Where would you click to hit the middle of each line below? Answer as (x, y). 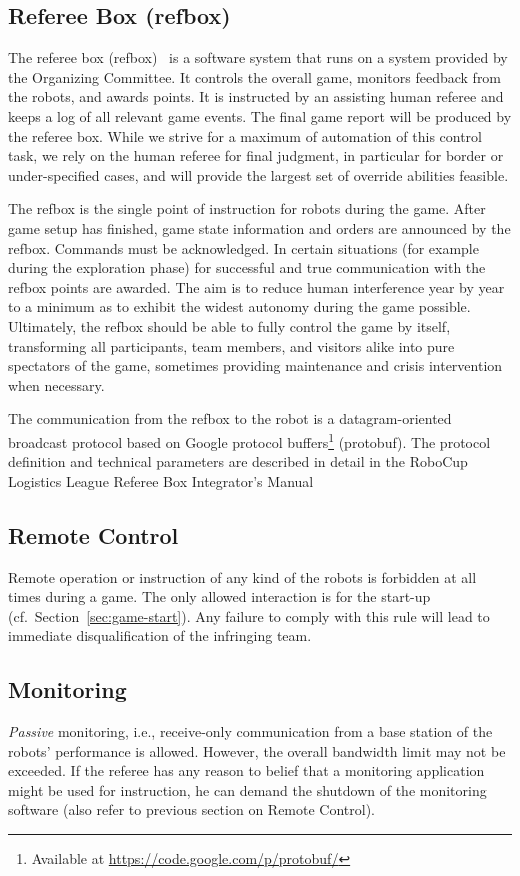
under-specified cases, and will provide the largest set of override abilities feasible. (258, 174)
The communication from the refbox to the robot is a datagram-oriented (230, 418)
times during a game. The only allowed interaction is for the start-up (219, 596)
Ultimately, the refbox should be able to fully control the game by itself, (229, 325)
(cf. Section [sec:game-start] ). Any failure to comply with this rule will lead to (249, 615)
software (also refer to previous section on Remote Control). (191, 809)
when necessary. (56, 384)
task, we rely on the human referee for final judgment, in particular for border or (256, 155)
